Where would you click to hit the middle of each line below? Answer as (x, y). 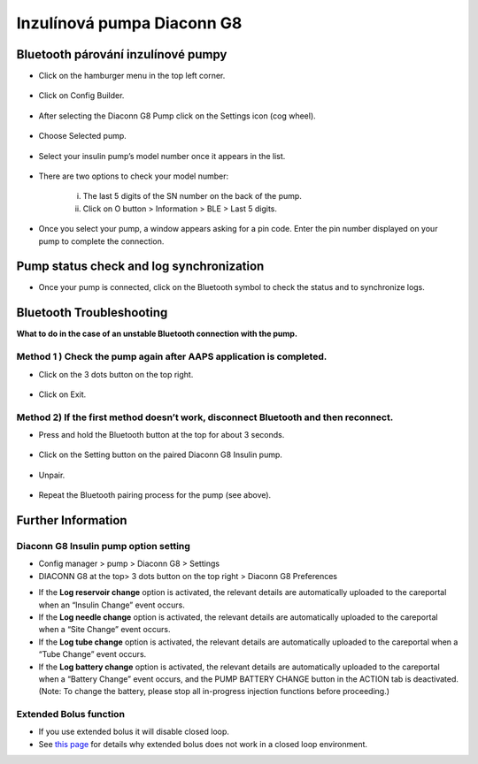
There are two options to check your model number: (134, 176)
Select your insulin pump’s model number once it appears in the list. (162, 156)
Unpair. (52, 475)
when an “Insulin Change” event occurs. (112, 605)
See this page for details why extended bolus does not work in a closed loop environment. (203, 744)
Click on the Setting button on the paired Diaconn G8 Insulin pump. (161, 455)
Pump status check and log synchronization (140, 267)
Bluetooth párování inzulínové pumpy (122, 54)
